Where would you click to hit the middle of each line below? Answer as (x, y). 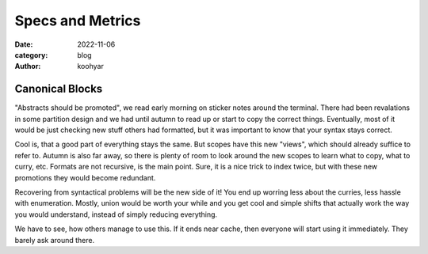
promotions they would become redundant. (85, 177)
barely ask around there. (55, 240)
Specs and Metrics (78, 21)
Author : (28, 66)
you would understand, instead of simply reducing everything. (116, 214)
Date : (24, 44)
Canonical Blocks (59, 89)
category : (31, 55)
